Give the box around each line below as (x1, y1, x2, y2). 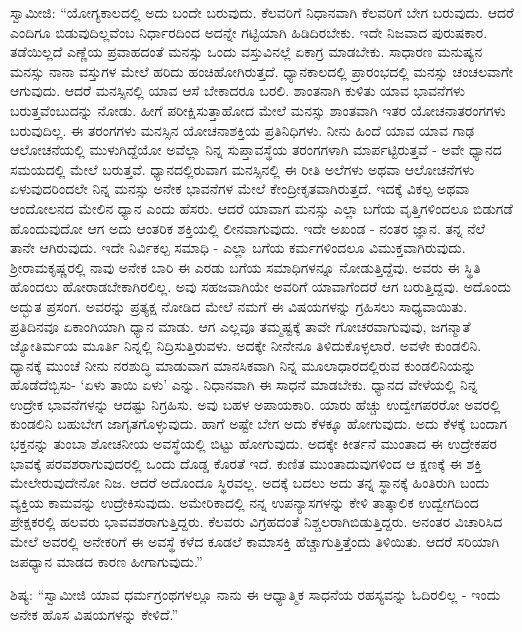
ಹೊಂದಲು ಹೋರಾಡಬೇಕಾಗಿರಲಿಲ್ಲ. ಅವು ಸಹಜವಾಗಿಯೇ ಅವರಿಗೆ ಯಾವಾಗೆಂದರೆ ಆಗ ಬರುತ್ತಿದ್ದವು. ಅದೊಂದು (10, 276, 511, 297)
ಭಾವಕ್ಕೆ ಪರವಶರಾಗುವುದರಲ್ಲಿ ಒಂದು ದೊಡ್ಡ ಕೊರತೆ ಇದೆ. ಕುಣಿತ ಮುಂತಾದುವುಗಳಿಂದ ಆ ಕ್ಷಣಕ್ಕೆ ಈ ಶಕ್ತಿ (10, 452, 482, 473)
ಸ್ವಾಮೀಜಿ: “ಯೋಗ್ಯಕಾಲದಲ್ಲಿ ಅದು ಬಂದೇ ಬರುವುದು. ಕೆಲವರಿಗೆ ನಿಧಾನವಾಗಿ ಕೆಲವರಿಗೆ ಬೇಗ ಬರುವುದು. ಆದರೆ (10, 2, 514, 22)
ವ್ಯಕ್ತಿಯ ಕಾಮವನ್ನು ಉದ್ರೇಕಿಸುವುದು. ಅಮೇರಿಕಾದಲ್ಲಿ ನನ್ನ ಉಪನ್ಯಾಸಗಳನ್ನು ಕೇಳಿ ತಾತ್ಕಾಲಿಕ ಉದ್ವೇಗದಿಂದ (10, 491, 479, 512)
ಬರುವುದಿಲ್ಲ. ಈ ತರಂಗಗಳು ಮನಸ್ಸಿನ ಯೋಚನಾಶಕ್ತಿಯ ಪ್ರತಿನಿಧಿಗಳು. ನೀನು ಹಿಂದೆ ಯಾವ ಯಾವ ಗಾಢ (10, 119, 475, 140)
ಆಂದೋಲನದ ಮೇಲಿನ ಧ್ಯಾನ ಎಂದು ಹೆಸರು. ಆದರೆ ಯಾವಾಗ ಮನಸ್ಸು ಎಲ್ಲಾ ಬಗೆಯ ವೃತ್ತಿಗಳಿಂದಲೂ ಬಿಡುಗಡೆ (10, 197, 513, 218)
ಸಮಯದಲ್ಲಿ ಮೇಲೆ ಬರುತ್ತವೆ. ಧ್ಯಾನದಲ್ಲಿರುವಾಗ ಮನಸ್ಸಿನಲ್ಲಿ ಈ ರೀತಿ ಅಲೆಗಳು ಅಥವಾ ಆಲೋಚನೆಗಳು (10, 158, 475, 179)
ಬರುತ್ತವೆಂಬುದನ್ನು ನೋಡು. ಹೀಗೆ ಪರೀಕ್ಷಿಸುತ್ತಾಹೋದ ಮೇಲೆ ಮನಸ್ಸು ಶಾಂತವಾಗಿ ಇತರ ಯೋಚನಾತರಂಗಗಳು (10, 99, 506, 120)
